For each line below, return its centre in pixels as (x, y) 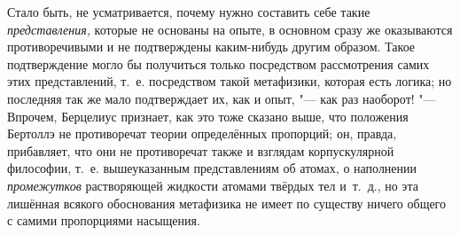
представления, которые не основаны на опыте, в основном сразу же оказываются (230, 29)
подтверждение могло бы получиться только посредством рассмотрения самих (218, 63)
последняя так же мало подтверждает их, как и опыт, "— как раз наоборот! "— (222, 98)
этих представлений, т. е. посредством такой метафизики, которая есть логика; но (230, 81)
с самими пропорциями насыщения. (104, 220)
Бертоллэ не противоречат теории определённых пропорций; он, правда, (202, 133)
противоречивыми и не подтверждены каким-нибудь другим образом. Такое (211, 47)
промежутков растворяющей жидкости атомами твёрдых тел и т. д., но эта (213, 185)
